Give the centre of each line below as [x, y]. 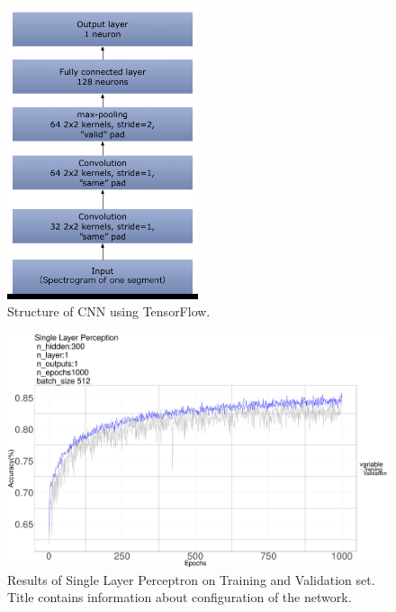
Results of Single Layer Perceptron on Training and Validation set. [191, 579]
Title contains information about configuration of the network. [180, 597]
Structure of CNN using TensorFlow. [109, 311]
